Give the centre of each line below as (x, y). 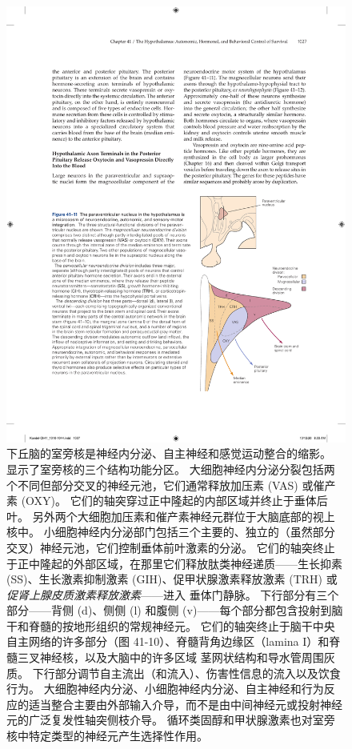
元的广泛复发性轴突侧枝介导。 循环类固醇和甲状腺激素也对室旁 (171, 720)
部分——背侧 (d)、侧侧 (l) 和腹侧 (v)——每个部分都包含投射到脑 (175, 610)
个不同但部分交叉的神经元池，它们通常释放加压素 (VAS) (152, 485)
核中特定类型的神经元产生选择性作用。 (107, 736)
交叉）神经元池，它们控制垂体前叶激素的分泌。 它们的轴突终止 (171, 547)
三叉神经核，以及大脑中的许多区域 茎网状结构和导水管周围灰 (176, 657)
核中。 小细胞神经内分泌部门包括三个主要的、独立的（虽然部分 (171, 532)
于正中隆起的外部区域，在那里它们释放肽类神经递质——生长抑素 (174, 563)
